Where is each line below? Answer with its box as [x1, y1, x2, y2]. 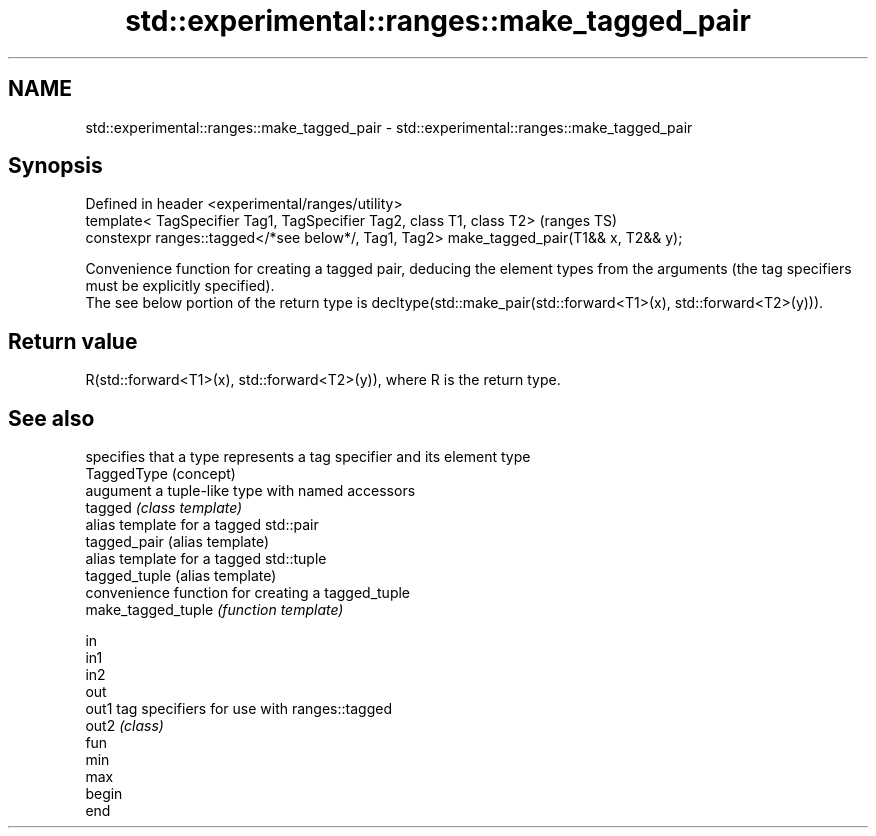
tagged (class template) [85, 499, 243, 517]
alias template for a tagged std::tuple [85, 550, 327, 568]
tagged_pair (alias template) [85, 533, 270, 551]
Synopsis [8, 153, 103, 179]
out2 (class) [85, 717, 164, 735]
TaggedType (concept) [85, 465, 236, 483]
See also [8, 405, 95, 431]
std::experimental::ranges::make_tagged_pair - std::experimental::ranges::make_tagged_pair [85, 118, 693, 136]
